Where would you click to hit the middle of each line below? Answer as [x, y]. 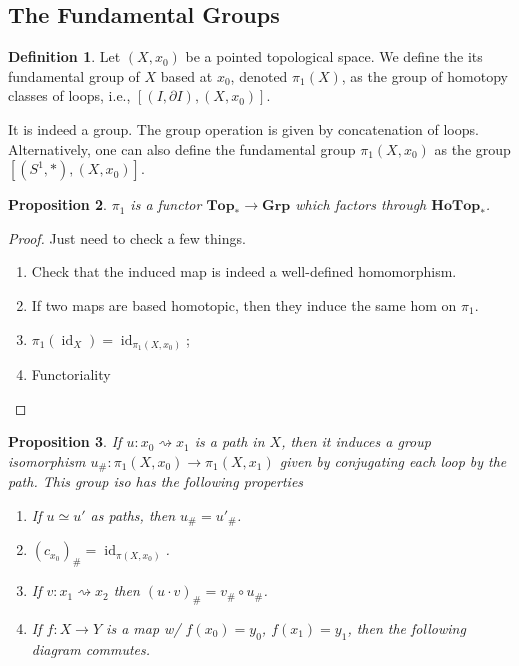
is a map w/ [143, 627]
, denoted [259, 75]
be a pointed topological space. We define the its [334, 56]
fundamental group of [74, 75]
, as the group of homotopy [424, 75]
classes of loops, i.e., [69, 95]
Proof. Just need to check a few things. [127, 237]
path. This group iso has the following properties [156, 481]
